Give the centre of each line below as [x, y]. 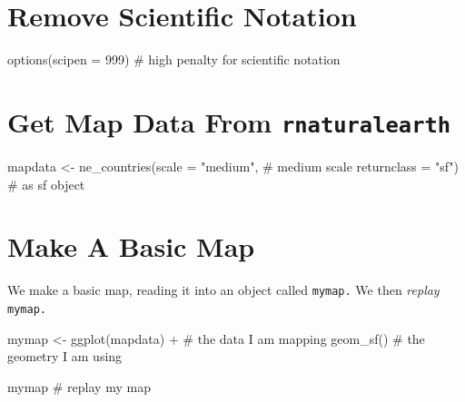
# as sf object [46, 184]
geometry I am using [65, 356]
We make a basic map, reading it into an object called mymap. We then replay [223, 290]
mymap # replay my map [79, 386]
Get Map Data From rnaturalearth [229, 121]
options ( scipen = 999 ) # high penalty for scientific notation [174, 59]
